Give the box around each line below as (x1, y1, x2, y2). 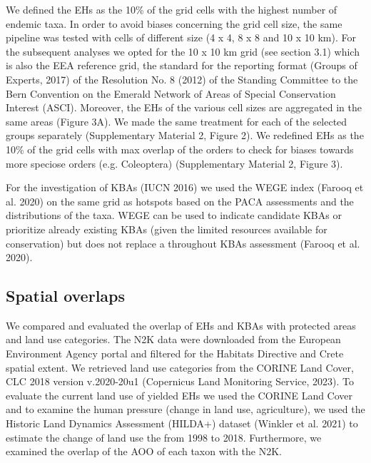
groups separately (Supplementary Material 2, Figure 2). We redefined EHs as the (6, 128, 364, 143)
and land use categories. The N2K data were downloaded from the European (6, 332, 341, 347)
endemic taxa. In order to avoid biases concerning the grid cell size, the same (6, 16, 342, 31)
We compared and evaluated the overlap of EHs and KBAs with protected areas (6, 317, 356, 332)
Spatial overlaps (6, 285, 126, 307)
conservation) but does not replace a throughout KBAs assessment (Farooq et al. (6, 235, 360, 250)
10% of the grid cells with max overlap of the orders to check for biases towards (6, 141, 354, 156)
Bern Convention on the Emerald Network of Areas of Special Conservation (6, 86, 336, 101)
